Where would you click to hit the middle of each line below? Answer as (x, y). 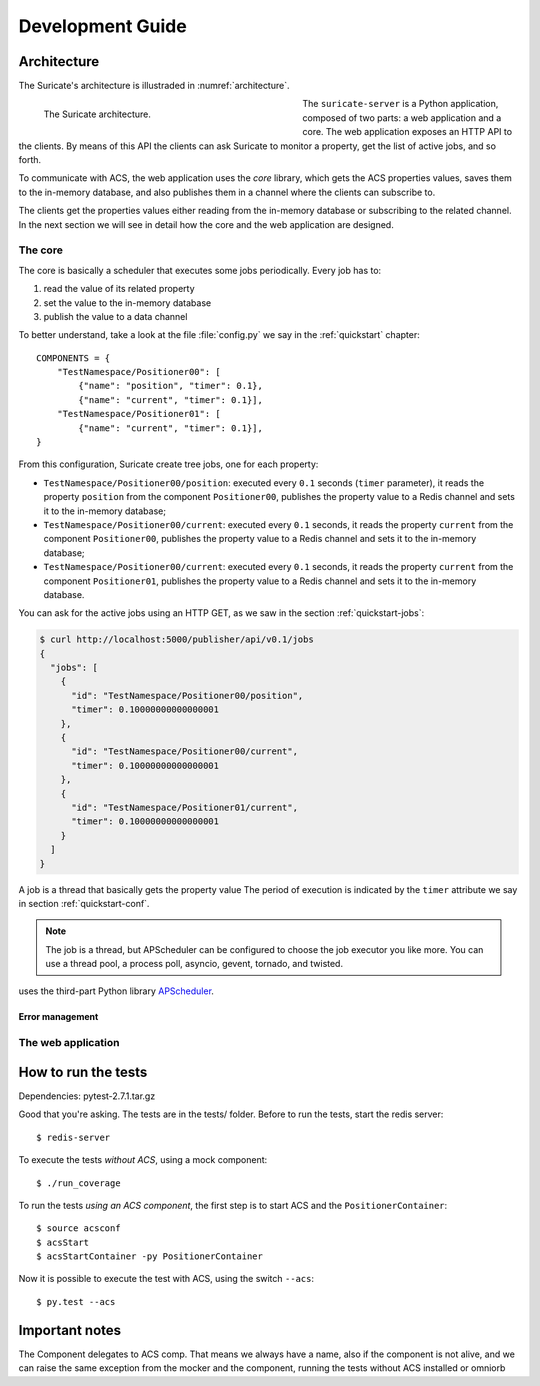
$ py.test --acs (76, 1301)
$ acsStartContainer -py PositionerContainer (150, 1256)
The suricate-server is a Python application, (400, 104)
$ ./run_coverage (78, 1183)
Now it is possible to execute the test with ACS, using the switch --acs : (166, 1279)
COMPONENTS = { (73, 358)
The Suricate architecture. (97, 114)
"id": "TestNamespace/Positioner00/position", (187, 695)
